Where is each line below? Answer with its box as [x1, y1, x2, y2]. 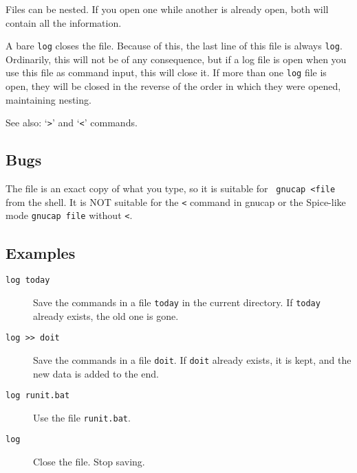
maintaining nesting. [6, 92, 91, 106]
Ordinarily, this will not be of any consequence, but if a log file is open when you [6, 51, 347, 66]
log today [6, 275, 50, 286]
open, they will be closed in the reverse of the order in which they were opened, [6, 79, 341, 93]
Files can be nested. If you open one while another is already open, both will [6, 2, 329, 16]
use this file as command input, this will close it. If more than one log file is [6, 65, 327, 80]
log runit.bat [6, 391, 70, 401]
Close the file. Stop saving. [33, 454, 145, 469]
